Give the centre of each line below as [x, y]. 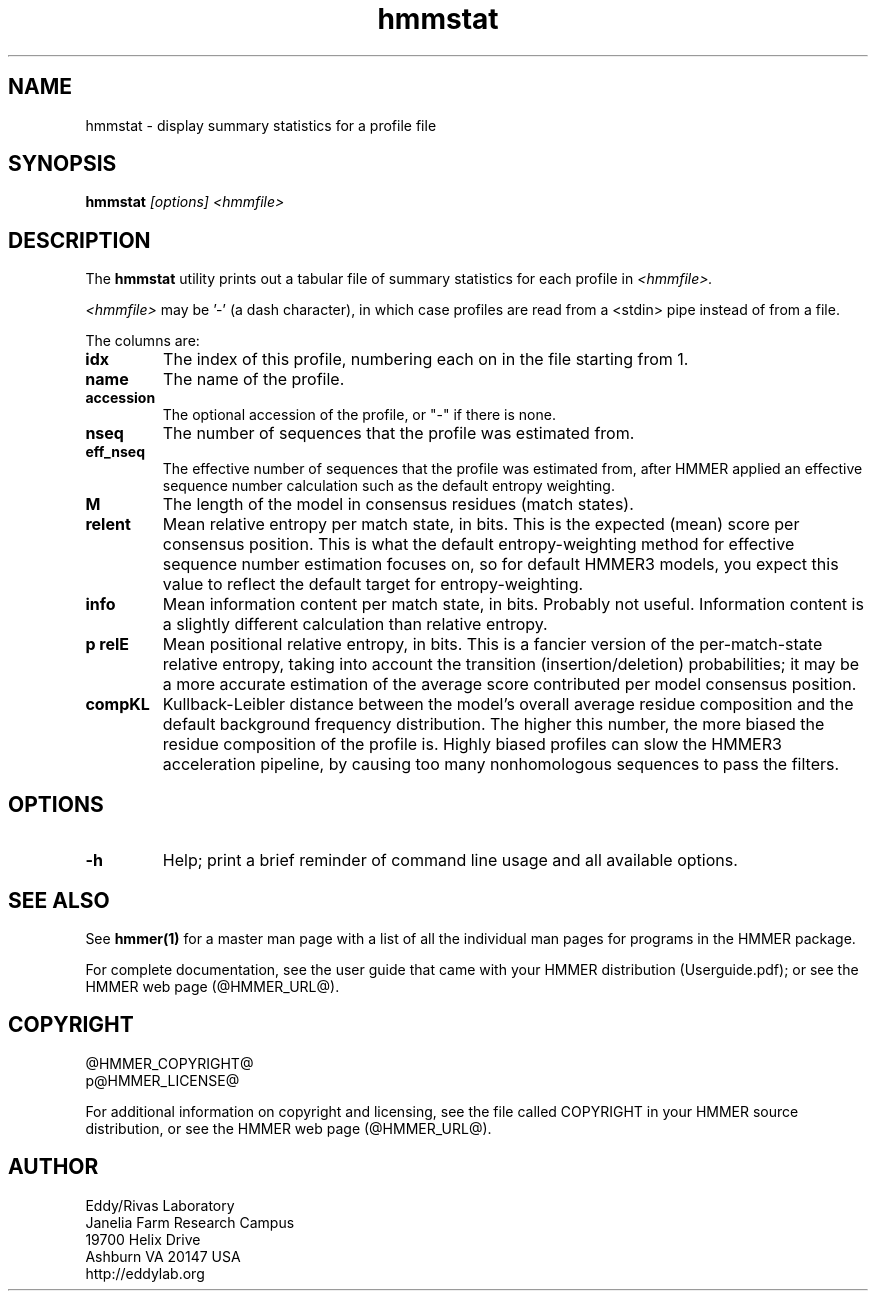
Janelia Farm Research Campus [190, 1222]
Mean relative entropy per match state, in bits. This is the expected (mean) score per [481, 524]
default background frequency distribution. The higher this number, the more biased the [493, 724]
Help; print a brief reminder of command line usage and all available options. [450, 860]
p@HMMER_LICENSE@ [162, 1080]
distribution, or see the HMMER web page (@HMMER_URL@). [288, 1128]
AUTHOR [53, 1167]
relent [108, 524]
